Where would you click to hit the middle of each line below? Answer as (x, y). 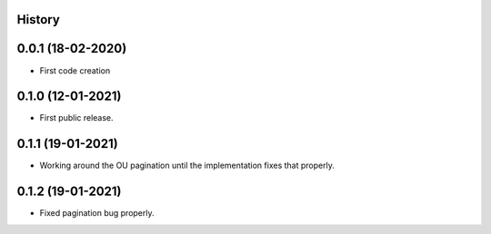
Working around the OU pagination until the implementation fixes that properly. (187, 166)
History (39, 19)
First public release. (76, 118)
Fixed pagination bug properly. (97, 213)
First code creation (75, 70)
